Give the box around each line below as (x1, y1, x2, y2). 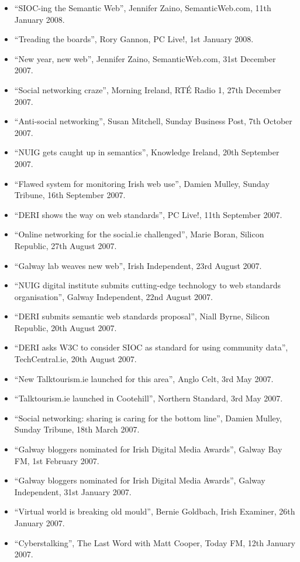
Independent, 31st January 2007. (14, 485, 132, 498)
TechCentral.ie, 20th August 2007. (14, 353, 137, 365)
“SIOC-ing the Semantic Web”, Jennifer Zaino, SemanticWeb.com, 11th (14, 2, 271, 13)
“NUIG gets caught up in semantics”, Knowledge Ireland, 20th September (14, 146, 280, 158)
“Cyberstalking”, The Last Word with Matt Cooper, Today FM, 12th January (14, 536, 295, 549)
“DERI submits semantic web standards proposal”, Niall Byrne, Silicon (14, 310, 270, 322)
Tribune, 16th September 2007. (14, 189, 126, 201)
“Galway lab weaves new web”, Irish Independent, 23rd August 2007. (14, 259, 262, 271)
